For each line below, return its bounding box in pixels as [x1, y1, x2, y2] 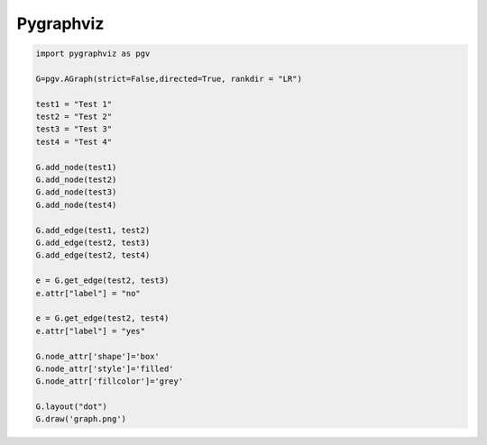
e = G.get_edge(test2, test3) [35, 276, 170, 286]
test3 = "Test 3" [35, 124, 113, 134]
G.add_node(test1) [35, 162, 117, 172]
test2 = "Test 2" [35, 112, 113, 122]
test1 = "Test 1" [35, 99, 113, 109]
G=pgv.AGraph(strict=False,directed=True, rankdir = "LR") [35, 73, 302, 84]
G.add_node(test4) [35, 199, 117, 210]
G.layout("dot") [35, 402, 108, 412]
